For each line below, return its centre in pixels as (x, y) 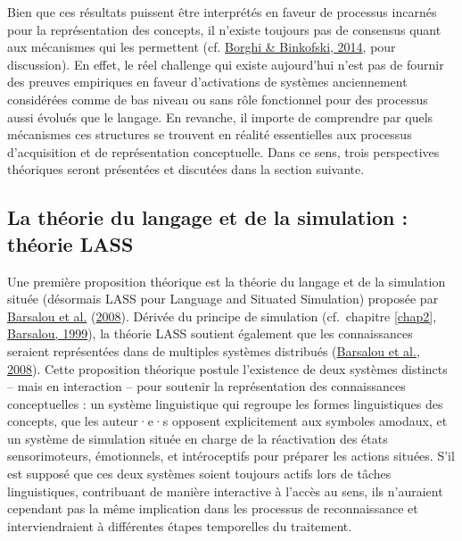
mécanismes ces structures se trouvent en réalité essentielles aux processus (210, 134)
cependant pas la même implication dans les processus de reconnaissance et (213, 508)
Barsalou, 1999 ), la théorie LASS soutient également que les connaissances (210, 333)
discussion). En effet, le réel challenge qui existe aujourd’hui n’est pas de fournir (226, 64)
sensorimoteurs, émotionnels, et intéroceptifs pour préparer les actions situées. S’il (231, 456)
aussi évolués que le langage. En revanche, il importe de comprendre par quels (220, 117)
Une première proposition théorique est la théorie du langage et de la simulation (227, 281)
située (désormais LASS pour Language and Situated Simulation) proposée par (223, 299)
